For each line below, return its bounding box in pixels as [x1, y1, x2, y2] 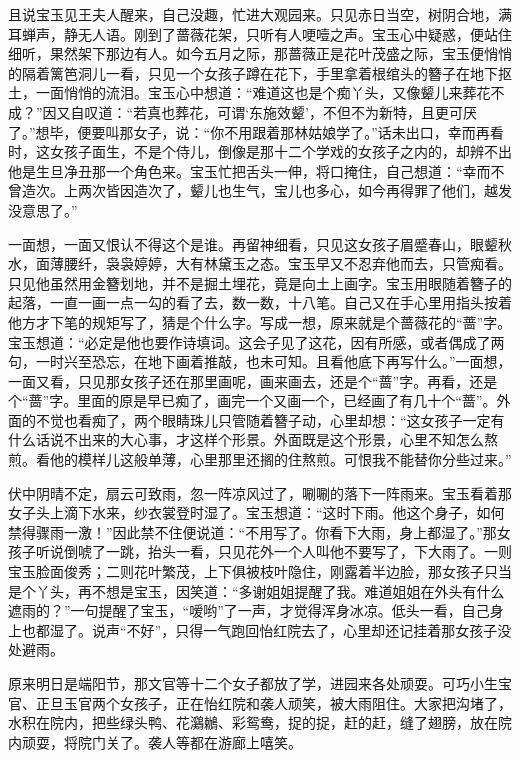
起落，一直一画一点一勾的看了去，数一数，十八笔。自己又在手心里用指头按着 [8, 292, 512, 313]
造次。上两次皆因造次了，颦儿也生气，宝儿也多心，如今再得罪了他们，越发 [21, 180, 512, 201]
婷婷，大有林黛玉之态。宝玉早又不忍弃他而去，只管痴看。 [133, 253, 512, 274]
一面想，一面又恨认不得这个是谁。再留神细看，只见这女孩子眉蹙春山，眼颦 [8, 233, 498, 254]
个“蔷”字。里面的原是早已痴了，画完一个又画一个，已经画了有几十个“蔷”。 [8, 390, 497, 411]
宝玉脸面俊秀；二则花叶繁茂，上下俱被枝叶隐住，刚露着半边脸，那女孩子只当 [8, 561, 512, 582]
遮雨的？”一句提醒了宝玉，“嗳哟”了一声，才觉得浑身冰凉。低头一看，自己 [8, 600, 490, 621]
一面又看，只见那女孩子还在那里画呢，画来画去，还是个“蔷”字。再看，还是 [8, 370, 498, 391]
